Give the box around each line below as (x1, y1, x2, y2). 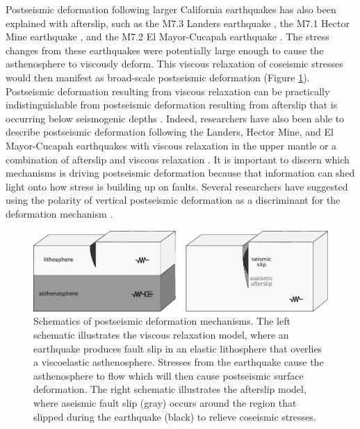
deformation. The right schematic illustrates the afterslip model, (33, 382, 306, 396)
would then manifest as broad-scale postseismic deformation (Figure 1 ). (6, 70, 310, 84)
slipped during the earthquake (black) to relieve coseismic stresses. (33, 409, 316, 423)
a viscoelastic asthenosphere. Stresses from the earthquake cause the (33, 355, 324, 369)
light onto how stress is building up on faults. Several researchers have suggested (6, 179, 348, 193)
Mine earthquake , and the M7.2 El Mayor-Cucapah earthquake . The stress (6, 29, 329, 44)
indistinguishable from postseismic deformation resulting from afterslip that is (6, 97, 338, 112)
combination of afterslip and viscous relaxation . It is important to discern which (6, 152, 350, 166)
